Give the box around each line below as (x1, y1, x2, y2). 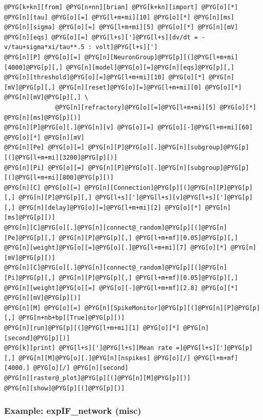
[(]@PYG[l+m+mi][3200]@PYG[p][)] (4, 153, 117, 161)
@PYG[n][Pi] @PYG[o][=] (4, 164, 85, 171)
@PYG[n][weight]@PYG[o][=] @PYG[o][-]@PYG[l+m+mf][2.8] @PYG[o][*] (4, 284, 238, 292)
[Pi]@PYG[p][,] (4, 274, 56, 282)
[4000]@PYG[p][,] (4, 63, 63, 71)
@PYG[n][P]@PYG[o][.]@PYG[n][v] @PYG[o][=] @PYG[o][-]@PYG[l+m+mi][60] (4, 124, 253, 131)
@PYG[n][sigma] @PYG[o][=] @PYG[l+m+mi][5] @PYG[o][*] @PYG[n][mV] (4, 24, 238, 31)
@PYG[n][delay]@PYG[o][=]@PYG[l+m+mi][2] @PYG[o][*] (18, 204, 202, 211)
